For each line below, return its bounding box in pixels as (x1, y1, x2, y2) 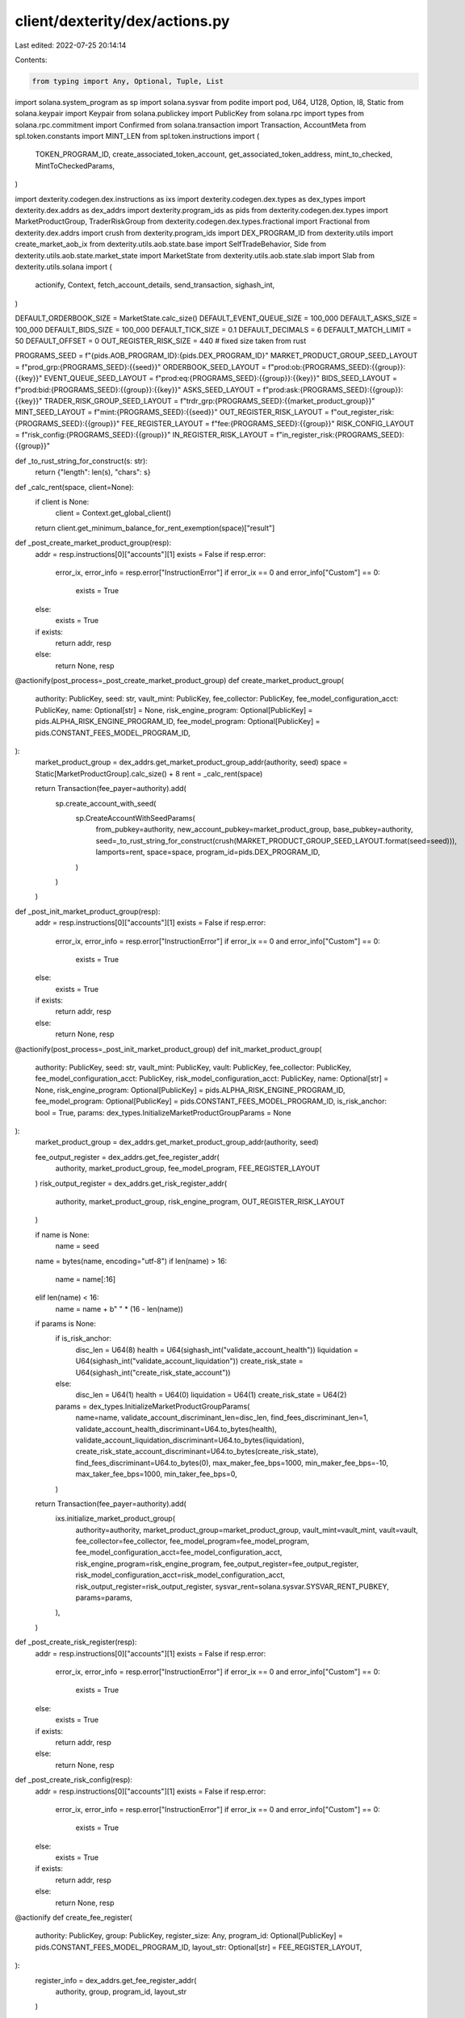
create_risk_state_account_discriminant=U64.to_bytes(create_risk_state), (75, 1447, 319, 1456)
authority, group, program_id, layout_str (55, 1987, 187, 1996)
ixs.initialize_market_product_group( (55, 1513, 176, 1523)
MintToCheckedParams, (35, 161, 115, 170)
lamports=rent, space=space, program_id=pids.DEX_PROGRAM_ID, (95, 848, 320, 857)
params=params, (75, 1593, 133, 1602)
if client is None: (35, 497, 90, 507)
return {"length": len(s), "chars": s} (35, 467, 151, 477)
